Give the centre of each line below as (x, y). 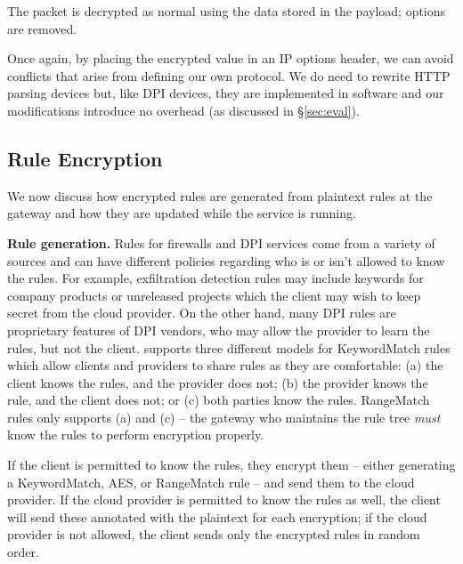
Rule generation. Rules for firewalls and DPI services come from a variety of (221, 242)
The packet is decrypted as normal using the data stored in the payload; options (227, 11)
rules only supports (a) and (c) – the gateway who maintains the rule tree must (224, 417)
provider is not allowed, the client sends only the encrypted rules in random (214, 534)
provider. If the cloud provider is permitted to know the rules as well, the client (224, 500)
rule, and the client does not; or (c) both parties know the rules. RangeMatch (219, 400)
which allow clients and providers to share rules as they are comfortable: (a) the (225, 365)
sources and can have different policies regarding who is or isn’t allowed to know (226, 260)
